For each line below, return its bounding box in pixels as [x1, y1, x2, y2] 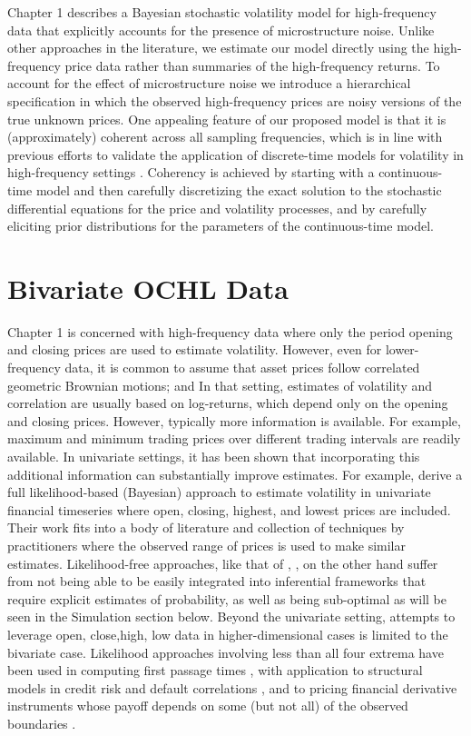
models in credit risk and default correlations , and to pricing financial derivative [7, 678, 457, 697]
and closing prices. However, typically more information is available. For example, [7, 411, 461, 430]
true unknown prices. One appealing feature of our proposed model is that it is [7, 109, 446, 128]
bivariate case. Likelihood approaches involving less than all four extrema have [7, 642, 444, 661]
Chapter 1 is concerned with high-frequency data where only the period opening [7, 322, 453, 341]
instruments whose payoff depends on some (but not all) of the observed [7, 696, 408, 715]
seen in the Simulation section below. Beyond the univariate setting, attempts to [7, 607, 456, 626]
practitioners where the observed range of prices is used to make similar [7, 535, 406, 554]
